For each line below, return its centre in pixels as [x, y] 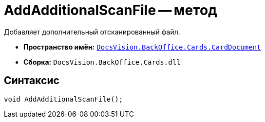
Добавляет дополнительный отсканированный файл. [92, 32]
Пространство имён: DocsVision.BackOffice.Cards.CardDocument [142, 47]
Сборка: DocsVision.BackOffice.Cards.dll [102, 62]
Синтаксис [32, 81]
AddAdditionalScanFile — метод [111, 10]
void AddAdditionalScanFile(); [64, 99]
